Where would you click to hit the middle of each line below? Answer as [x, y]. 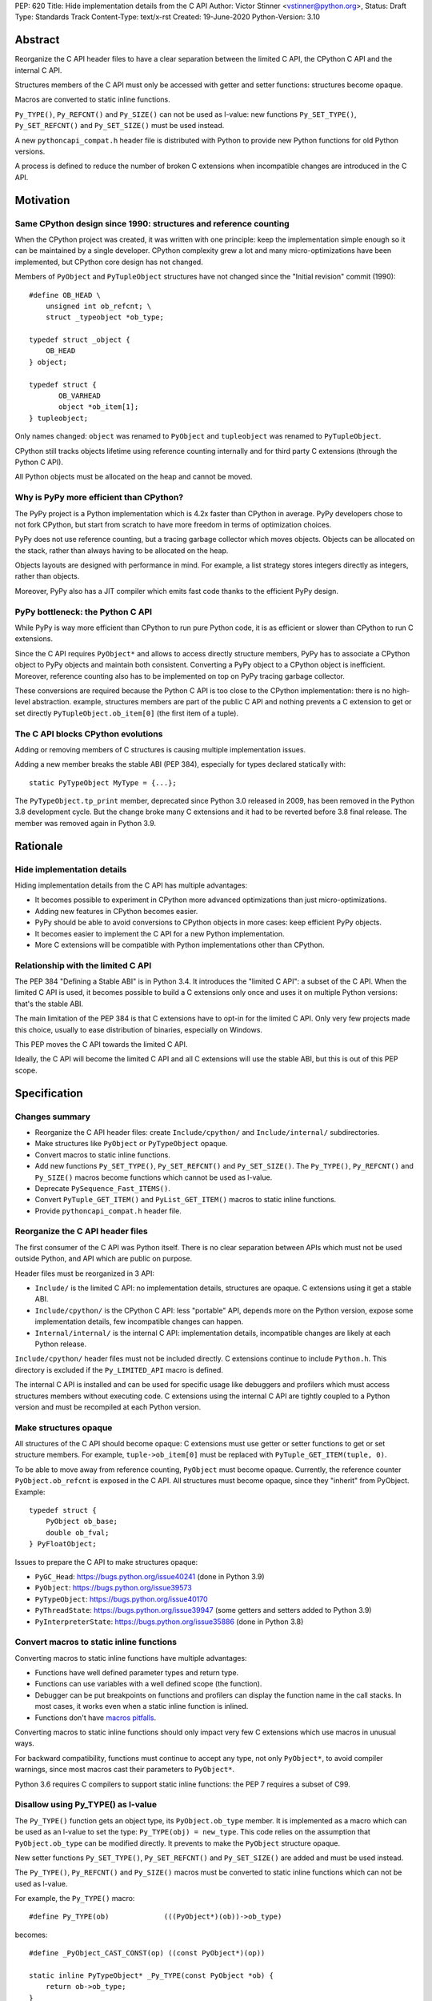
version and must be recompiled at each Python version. [108, 1407]
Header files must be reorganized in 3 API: [85, 1273]
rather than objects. [47, 576]
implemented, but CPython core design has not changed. [109, 262]
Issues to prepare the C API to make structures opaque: [106, 1562]
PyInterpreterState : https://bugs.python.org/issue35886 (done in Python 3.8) [169, 1622]
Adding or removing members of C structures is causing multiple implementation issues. [160, 749]
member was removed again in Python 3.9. [85, 823]
